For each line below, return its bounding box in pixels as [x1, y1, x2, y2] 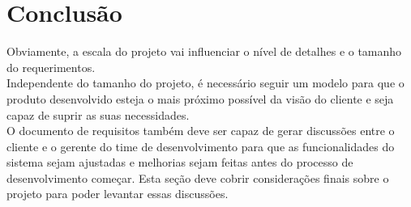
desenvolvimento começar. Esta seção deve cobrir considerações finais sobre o [6, 169, 389, 186]
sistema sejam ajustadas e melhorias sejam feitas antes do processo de [6, 154, 353, 171]
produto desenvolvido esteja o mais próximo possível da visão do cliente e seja [6, 90, 394, 107]
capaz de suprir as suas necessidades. [6, 106, 190, 123]
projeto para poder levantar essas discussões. [6, 185, 229, 202]
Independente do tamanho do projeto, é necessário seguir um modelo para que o [6, 74, 405, 91]
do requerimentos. [6, 58, 96, 75]
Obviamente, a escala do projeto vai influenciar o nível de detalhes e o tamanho [6, 43, 402, 60]
